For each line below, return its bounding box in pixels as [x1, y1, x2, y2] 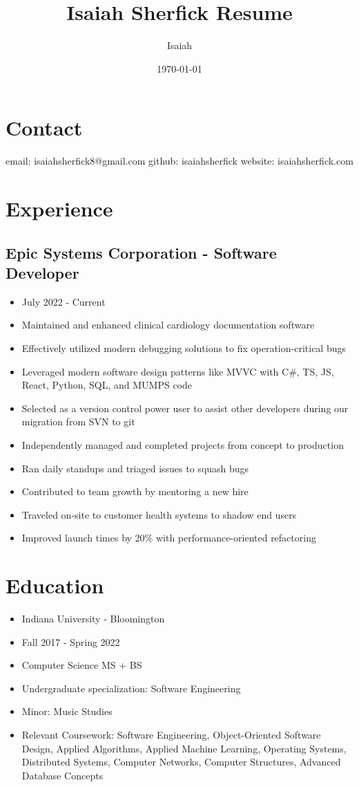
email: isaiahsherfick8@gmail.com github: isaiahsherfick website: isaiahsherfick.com [6, 154, 353, 168]
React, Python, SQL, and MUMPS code [21, 378, 192, 392]
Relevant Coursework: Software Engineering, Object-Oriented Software [21, 728, 321, 742]
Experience [6, 194, 113, 223]
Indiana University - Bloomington [21, 611, 165, 626]
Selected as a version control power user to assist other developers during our [21, 400, 349, 415]
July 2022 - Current [21, 294, 106, 308]
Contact [6, 113, 83, 142]
